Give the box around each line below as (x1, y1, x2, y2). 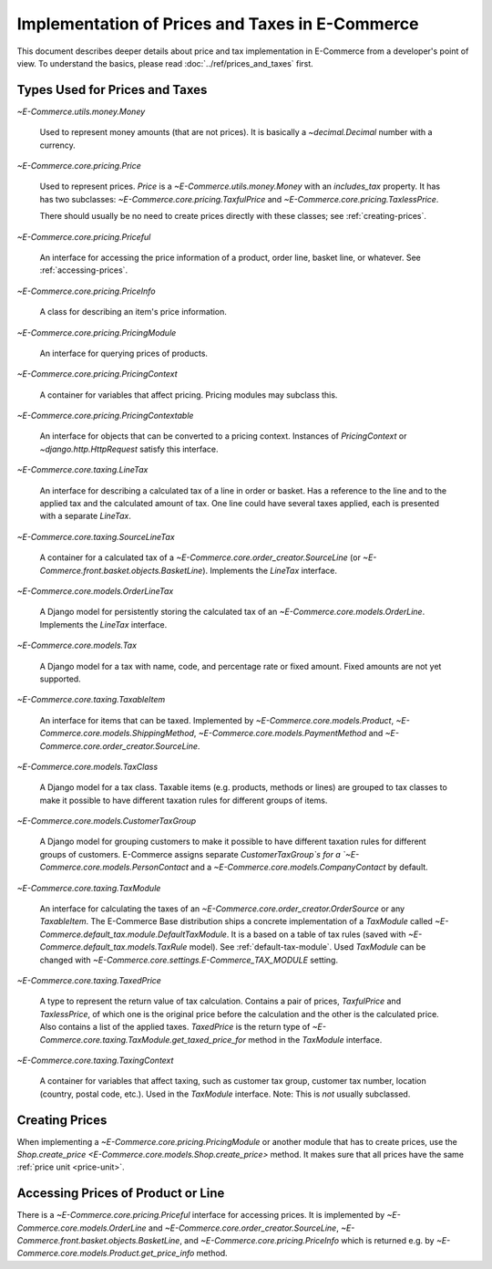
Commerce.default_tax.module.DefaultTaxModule (39, 929, 228, 940)
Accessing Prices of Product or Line (16, 1186, 225, 1201)
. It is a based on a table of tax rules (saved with (226, 929, 406, 940)
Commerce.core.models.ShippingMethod (39, 728, 195, 739)
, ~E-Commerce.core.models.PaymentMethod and (193, 728, 384, 739)
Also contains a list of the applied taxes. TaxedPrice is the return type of (39, 1022, 311, 1033)
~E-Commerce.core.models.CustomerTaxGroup (16, 816, 197, 827)
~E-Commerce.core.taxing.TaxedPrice (16, 974, 161, 985)
